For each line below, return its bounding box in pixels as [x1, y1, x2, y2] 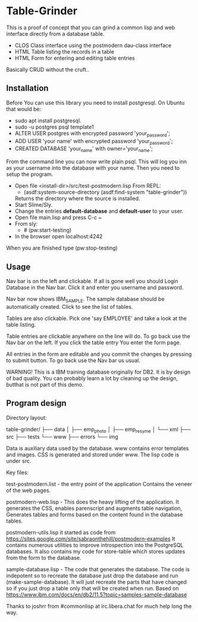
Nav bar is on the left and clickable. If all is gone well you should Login [6, 277, 178, 284]
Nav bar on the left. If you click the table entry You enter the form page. [6, 338, 181, 346]
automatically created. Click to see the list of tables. [6, 303, 133, 310]
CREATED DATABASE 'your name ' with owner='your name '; [14, 145, 153, 154]
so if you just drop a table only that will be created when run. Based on [6, 585, 180, 592]
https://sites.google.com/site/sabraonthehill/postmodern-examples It [6, 535, 175, 543]
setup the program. [6, 171, 54, 178]
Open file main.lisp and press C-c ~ [14, 214, 102, 221]
